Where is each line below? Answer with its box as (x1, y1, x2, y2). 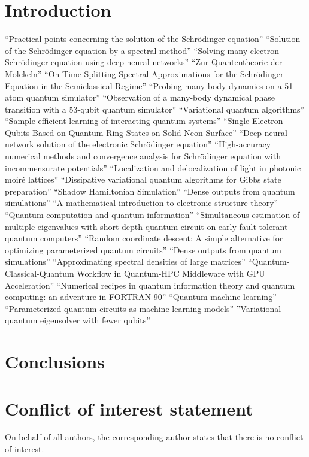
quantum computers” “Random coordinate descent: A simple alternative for (5, 232, 283, 244)
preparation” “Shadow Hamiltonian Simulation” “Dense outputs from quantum (5, 184, 295, 197)
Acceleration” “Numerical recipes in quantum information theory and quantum (5, 279, 295, 291)
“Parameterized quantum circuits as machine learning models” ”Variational (5, 302, 281, 314)
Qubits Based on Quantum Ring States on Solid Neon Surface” (5, 126, 237, 138)
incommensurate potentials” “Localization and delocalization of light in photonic (5, 161, 301, 174)
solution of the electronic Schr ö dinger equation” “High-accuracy (37, 138, 271, 150)
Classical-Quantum (5, 267, 74, 279)
